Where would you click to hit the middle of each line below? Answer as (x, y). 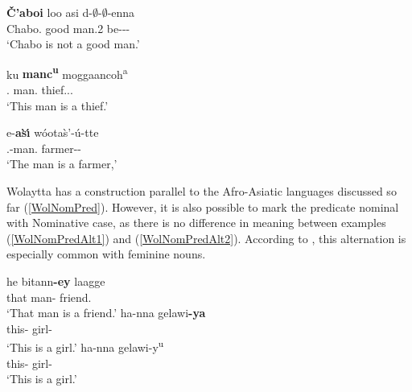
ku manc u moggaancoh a (67, 72)
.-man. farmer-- (44, 148)
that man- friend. (49, 297)
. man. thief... (40, 90)
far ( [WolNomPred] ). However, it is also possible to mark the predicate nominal (203, 206)
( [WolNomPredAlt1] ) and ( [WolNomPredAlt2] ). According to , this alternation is (206, 238)
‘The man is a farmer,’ (62, 164)
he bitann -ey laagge (56, 281)
